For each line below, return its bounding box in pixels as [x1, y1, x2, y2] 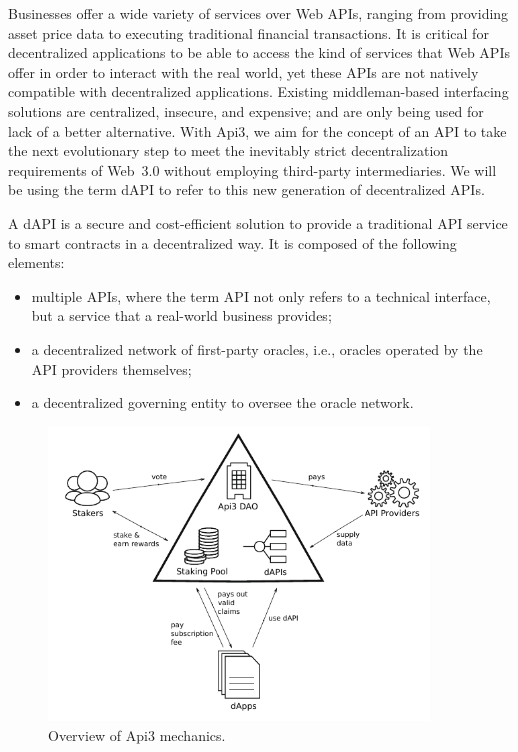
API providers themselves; [31, 358, 192, 379]
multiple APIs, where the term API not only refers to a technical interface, [31, 285, 491, 306]
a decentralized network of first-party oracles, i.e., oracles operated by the [31, 338, 483, 359]
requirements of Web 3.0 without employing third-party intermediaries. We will [8, 159, 497, 180]
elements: [8, 252, 65, 273]
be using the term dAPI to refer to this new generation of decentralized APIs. [8, 179, 485, 200]
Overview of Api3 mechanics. [48, 724, 226, 745]
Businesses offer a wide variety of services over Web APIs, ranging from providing [8, 3, 509, 23]
